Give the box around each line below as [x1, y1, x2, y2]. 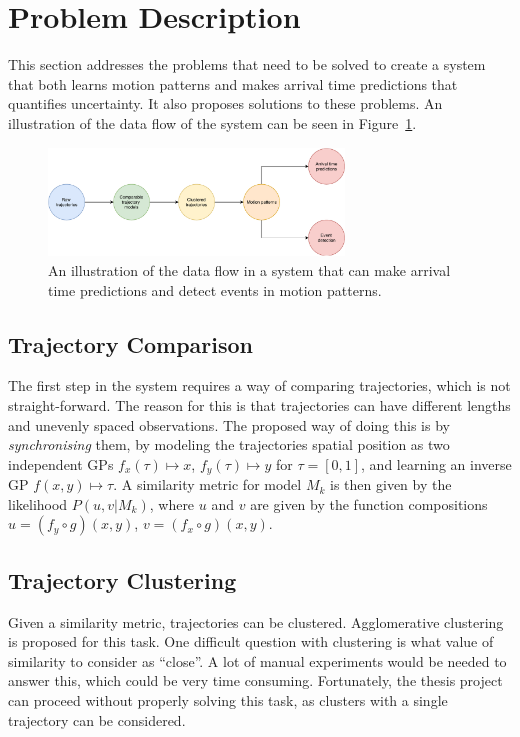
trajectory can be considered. [8, 709, 186, 730]
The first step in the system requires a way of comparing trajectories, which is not [8, 375, 511, 396]
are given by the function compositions [250, 493, 488, 514]
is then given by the [330, 474, 452, 495]
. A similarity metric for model [113, 474, 302, 495]
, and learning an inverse [361, 453, 512, 474]
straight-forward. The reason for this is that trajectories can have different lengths [8, 395, 511, 416]
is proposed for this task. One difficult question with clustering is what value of [8, 631, 494, 652]
